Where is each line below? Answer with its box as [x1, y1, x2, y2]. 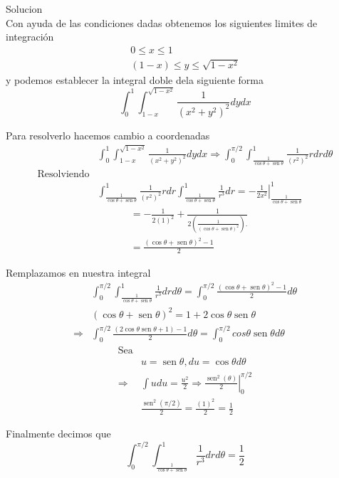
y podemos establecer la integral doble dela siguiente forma [6, 72, 264, 87]
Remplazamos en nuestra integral [6, 265, 151, 280]
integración [6, 29, 54, 44]
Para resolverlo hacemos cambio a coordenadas [6, 127, 210, 142]
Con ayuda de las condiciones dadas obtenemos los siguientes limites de [6, 15, 318, 30]
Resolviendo [37, 169, 90, 180]
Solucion [6, 1, 43, 16]
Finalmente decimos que [6, 426, 111, 441]
